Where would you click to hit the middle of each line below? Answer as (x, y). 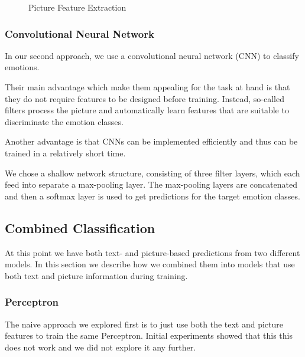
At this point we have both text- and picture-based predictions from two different (152, 252)
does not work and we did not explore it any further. (100, 347)
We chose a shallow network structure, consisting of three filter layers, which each (152, 173)
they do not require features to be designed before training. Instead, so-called (145, 98)
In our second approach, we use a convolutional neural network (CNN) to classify (152, 55)
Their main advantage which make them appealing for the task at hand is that (147, 87)
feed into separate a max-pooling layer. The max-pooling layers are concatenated (151, 184)
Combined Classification (80, 227)
